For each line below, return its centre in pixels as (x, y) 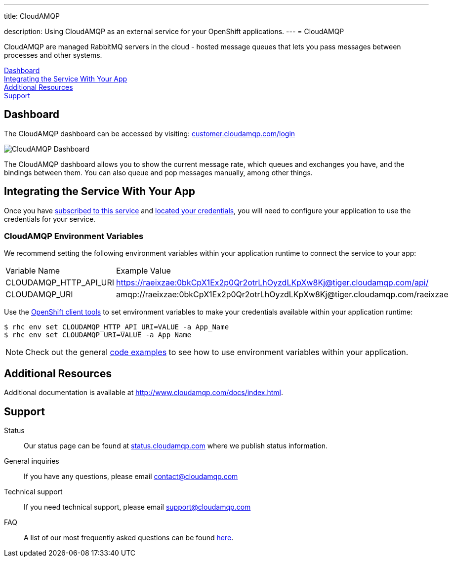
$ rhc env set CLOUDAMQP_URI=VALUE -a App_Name (98, 335)
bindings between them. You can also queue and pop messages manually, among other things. (158, 172)
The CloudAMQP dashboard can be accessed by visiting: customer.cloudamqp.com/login (150, 133)
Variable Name (33, 271)
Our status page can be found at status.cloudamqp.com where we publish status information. (176, 446)
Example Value (143, 271)
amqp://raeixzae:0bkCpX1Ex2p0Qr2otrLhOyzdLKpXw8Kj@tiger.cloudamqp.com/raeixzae (282, 295)
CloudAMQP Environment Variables (74, 236)
